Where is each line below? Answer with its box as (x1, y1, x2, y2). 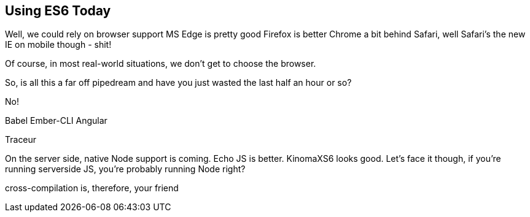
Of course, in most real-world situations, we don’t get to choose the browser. (5, 58, 316, 69)
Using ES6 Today (5, 3, 111, 18)
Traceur (5, 134, 37, 145)
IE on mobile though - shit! (5, 39, 112, 50)
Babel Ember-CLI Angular (5, 115, 107, 126)
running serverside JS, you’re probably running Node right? (5, 164, 246, 175)
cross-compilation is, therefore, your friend (5, 183, 179, 194)
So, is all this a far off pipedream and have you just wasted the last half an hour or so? (5, 77, 352, 88)
